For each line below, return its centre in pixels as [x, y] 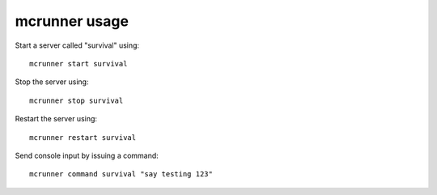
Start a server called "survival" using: [77, 45]
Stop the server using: [52, 82]
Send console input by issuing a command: [87, 155]
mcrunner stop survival [76, 100]
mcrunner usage [72, 21]
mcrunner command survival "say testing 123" [121, 174]
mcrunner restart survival [83, 137]
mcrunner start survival [78, 64]
